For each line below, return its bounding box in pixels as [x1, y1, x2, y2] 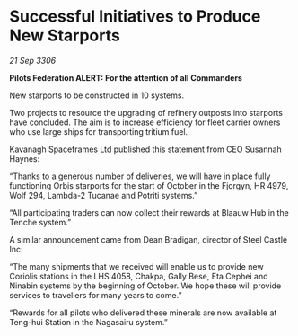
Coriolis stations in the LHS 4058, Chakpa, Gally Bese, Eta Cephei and [9, 270, 268, 281]
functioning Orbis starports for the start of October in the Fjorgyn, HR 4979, [9, 180, 289, 190]
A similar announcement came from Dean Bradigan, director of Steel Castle [9, 234, 288, 244]
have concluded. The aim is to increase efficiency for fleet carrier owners [9, 117, 281, 128]
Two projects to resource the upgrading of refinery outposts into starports [9, 107, 283, 118]
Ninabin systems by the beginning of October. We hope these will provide [9, 280, 282, 291]
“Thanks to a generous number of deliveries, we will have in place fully [9, 171, 271, 181]
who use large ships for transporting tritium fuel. [9, 126, 188, 137]
